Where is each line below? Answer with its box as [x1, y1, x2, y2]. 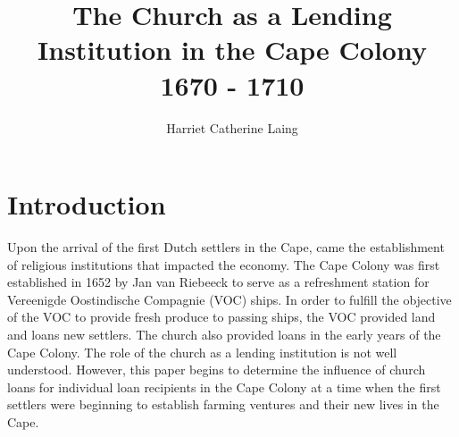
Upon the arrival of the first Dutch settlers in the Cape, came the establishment [7, 238, 445, 256]
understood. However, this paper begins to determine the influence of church [7, 360, 426, 379]
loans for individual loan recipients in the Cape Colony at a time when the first [7, 377, 441, 396]
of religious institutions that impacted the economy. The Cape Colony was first [7, 255, 440, 273]
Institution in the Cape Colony [38, 31, 427, 68]
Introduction [7, 186, 166, 223]
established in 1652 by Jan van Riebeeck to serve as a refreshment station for [7, 273, 430, 291]
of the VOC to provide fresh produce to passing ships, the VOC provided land [7, 307, 436, 326]
